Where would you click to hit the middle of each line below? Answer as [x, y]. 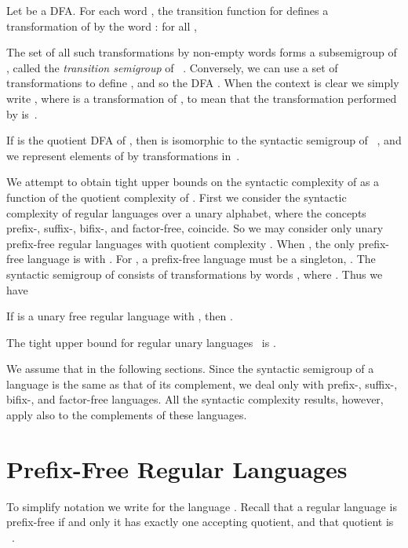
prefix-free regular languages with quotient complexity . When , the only [180, 243]
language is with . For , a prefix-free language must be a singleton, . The [201, 259]
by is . [22, 113]
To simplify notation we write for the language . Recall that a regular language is [202, 506]
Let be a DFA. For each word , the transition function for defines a [168, 10]
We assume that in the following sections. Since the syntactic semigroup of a [190, 369]
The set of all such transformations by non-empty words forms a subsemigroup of [202, 52]
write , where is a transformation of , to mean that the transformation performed [202, 98]
